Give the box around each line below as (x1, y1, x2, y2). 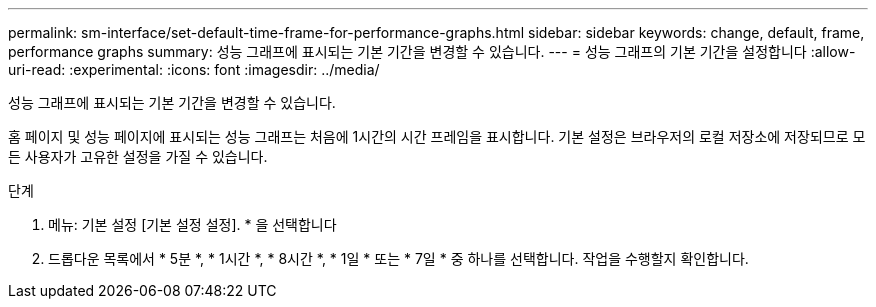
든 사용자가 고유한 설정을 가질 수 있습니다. (8, 148, 268, 165)
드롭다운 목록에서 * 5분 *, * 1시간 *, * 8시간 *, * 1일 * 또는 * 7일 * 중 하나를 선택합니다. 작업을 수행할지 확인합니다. (48, 250, 749, 267)
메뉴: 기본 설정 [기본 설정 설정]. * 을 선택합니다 (48, 216, 337, 233)
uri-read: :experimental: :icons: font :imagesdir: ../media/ (8, 61, 380, 78)
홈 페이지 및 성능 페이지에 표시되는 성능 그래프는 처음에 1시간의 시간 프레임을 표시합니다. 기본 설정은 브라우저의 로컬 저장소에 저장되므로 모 (8, 128, 866, 145)
